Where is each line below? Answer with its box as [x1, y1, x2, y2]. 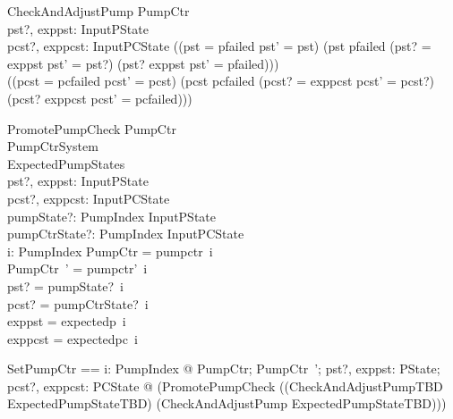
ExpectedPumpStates [7, 154, 125, 172]
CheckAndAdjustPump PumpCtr [7, 2, 190, 20]
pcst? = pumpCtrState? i [7, 294, 149, 313]
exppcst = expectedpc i [7, 329, 138, 348]
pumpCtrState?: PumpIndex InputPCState [7, 224, 244, 243]
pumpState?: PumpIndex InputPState [7, 206, 217, 225]
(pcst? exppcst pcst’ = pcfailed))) [7, 88, 192, 107]
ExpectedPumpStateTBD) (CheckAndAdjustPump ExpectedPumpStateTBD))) [7, 394, 447, 413]
